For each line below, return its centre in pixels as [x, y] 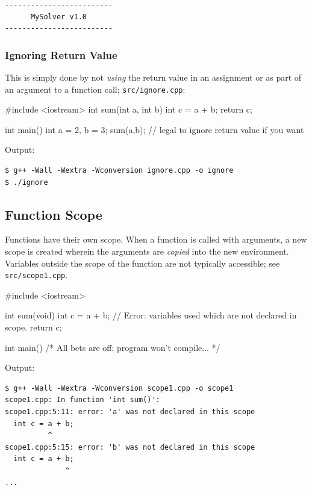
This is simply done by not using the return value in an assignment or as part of [153, 77]
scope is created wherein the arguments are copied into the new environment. [147, 251]
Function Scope [54, 214]
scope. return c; [33, 327]
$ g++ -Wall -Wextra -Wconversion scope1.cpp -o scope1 [119, 388]
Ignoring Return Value [61, 54]
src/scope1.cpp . [36, 275]
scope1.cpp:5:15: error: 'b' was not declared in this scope [130, 447]
